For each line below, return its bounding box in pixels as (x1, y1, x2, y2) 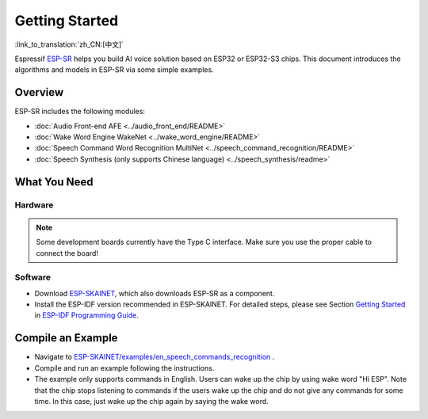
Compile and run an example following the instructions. (34, 363, 215, 372)
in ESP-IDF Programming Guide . (34, 310, 139, 320)
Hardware (14, 199, 54, 210)
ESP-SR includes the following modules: (14, 107, 146, 116)
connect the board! (36, 248, 99, 257)
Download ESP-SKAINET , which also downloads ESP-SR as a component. (34, 288, 275, 298)
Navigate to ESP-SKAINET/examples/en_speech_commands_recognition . (34, 352, 275, 362)
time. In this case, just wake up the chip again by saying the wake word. (34, 396, 269, 406)
